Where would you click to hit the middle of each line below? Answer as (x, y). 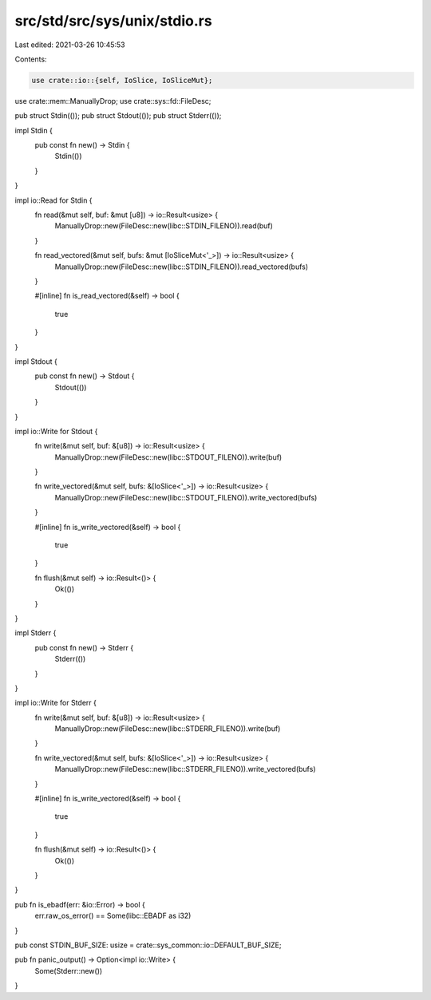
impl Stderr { (36, 633)
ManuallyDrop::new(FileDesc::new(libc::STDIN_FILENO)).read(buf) (164, 226)
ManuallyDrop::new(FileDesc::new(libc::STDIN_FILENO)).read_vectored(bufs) (182, 267)
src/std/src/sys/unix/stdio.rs (113, 21)
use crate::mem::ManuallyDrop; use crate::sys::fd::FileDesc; (113, 101)
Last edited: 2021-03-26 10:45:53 (70, 45)
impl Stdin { (34, 130)
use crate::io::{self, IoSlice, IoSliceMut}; (122, 80)
